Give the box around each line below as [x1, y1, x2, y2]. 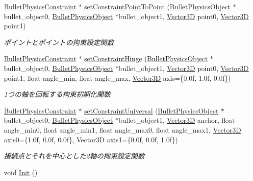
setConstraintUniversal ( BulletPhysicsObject [84, 105, 219, 115]
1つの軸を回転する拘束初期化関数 [4, 89, 111, 99]
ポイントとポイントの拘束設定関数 [4, 37, 114, 47]
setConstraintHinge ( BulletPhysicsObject [84, 53, 208, 64]
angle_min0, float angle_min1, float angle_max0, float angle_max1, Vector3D [4, 124, 241, 135]
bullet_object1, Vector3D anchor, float [118, 115, 235, 125]
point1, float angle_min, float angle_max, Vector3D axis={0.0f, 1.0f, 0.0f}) [4, 72, 231, 83]
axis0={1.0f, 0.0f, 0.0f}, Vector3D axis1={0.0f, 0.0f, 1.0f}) [4, 134, 178, 144]
